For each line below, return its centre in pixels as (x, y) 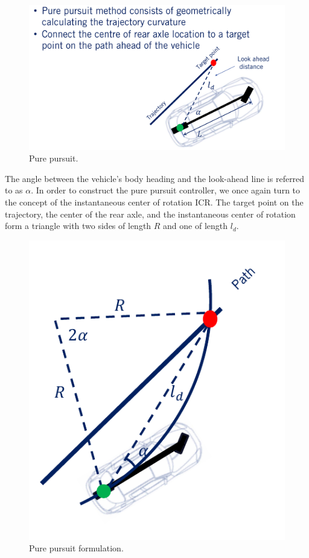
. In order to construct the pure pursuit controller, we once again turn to (166, 190)
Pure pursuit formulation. (76, 548)
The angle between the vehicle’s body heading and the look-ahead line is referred (155, 178)
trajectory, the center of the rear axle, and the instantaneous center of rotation (150, 214)
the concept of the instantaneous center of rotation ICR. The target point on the (154, 202)
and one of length (196, 226)
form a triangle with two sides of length (78, 226)
